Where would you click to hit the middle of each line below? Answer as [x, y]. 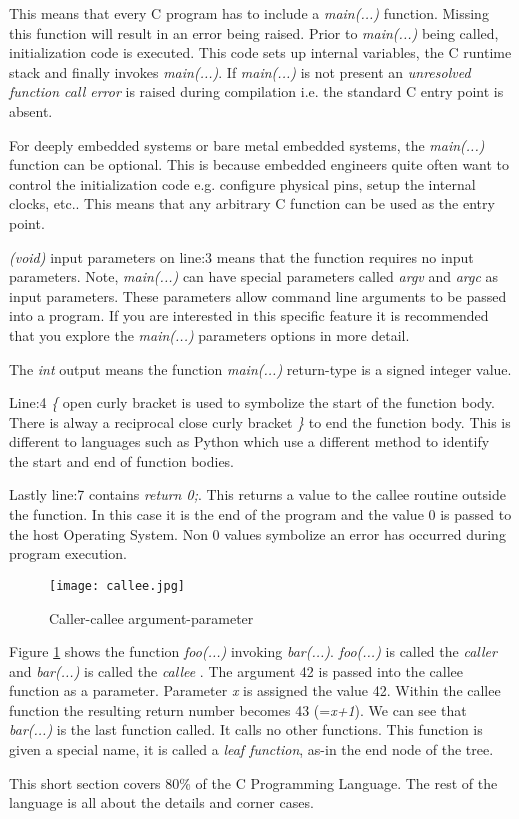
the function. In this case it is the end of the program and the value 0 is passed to [260, 514]
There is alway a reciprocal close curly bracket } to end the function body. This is [260, 421]
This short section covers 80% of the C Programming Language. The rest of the [253, 782]
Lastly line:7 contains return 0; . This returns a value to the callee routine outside [257, 494]
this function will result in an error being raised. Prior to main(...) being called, [254, 32]
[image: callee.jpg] [117, 585]
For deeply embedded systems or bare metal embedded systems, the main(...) [247, 144]
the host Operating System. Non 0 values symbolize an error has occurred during [257, 533]
